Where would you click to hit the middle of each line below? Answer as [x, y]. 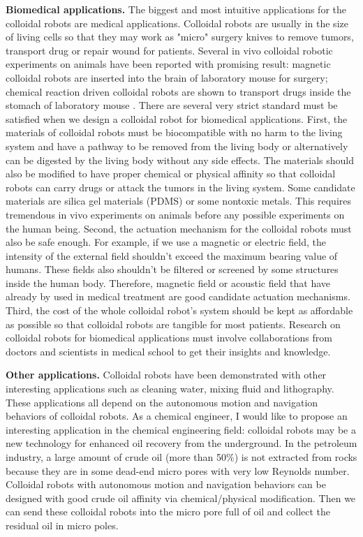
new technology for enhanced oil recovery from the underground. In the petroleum [181, 443]
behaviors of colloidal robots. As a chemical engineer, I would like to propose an [177, 416]
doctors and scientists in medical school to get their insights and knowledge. [168, 351]
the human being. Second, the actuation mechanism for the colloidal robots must [179, 228]
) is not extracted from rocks [296, 457]
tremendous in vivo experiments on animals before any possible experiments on [175, 214]
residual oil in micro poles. [62, 525]
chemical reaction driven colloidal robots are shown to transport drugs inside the [178, 91]
